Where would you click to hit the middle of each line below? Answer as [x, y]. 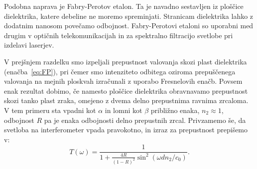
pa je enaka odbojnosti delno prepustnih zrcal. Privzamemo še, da [145, 120]
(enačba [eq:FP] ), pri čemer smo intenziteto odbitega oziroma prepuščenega [120, 71]
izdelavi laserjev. [29, 45]
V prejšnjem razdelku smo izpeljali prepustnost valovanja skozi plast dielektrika [126, 61]
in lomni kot [124, 110]
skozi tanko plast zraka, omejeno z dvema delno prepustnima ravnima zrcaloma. [126, 100]
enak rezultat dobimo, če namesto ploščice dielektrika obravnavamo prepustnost [126, 90]
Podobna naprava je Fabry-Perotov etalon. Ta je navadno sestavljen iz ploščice [124, 6]
